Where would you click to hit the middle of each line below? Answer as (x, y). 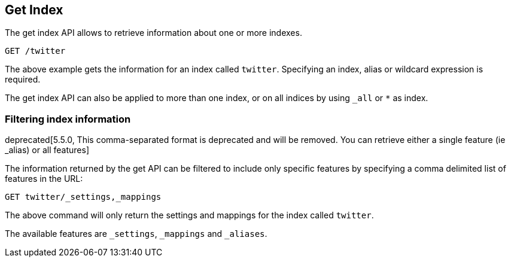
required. (23, 80)
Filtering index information (68, 119)
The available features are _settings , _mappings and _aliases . (136, 234)
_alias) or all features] (47, 150)
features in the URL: (44, 179)
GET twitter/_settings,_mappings (83, 197)
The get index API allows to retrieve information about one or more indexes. (153, 33)
